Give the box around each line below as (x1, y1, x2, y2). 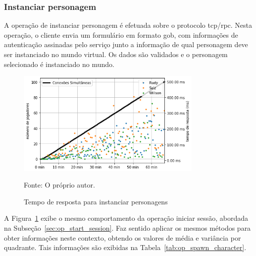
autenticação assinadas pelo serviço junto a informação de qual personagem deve (4, 39, 248, 50)
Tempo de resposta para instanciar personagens (24, 196, 168, 206)
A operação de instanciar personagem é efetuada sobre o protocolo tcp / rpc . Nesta (4, 20, 253, 30)
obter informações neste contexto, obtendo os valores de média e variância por (4, 232, 241, 243)
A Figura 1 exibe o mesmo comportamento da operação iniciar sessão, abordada (4, 213, 249, 223)
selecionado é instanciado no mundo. (4, 59, 114, 69)
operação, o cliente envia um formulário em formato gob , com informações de (4, 29, 238, 40)
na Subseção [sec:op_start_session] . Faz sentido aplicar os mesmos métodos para (4, 223, 251, 233)
